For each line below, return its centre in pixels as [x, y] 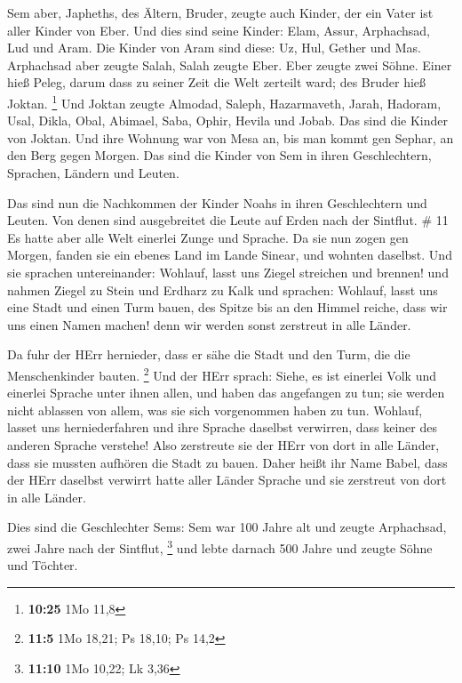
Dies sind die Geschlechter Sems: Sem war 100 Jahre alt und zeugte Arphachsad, [227, 527]
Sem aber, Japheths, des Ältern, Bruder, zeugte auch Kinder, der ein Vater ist [220, 12]
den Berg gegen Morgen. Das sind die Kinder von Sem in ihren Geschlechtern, [219, 155]
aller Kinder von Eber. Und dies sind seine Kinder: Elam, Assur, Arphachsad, [219, 30]
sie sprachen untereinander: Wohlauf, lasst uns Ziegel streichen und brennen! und [228, 272]
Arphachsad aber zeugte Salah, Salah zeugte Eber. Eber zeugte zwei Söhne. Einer [230, 64]
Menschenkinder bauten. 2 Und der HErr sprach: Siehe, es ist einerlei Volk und [222, 374]
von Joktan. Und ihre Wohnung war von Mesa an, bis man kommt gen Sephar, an [231, 137]
